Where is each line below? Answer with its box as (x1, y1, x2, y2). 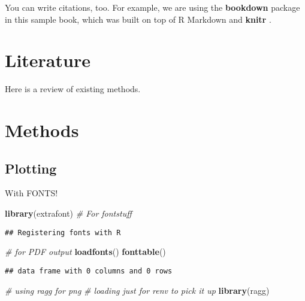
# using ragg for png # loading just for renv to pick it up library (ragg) (5, 284, 270, 296)
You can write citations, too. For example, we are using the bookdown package (5, 1, 300, 13)
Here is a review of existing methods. (5, 83, 141, 95)
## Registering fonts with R (5, 228, 121, 237)
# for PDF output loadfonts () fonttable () (5, 245, 166, 258)
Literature (5, 48, 90, 72)
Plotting (5, 159, 57, 177)
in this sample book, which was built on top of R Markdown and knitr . (5, 13, 271, 25)
